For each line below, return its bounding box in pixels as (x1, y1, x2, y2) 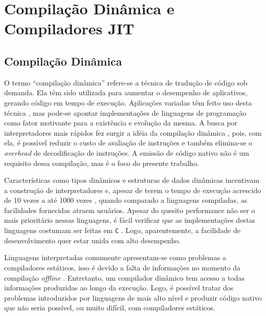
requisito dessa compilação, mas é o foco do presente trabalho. (4, 157, 199, 168)
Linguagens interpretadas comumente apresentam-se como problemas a (4, 252, 226, 263)
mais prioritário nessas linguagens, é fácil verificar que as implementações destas (4, 215, 255, 225)
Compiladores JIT (4, 18, 135, 39)
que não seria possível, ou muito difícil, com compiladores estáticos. (4, 302, 215, 313)
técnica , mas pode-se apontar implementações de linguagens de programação (4, 107, 247, 118)
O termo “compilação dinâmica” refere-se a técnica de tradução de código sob (4, 77, 248, 88)
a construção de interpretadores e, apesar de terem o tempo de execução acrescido (4, 184, 261, 195)
